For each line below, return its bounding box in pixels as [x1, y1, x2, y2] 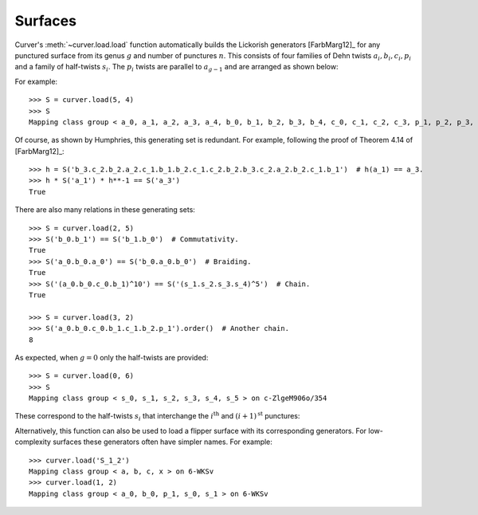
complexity [14, 437, 52, 446]
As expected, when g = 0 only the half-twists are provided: [14, 352, 209, 362]
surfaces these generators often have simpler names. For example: [53, 437, 272, 446]
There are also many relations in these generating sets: [14, 205, 195, 214]
